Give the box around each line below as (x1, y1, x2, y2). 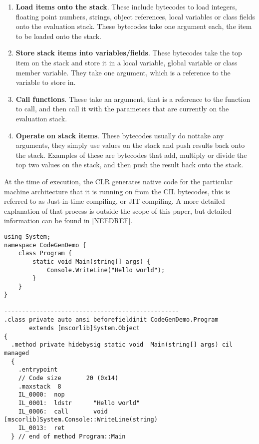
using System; (4, 233, 51, 240)
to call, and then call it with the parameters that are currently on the (15, 103, 229, 114)
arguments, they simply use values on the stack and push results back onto (15, 140, 245, 150)
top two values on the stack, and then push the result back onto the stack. (15, 159, 244, 170)
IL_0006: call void (18, 408, 108, 415)
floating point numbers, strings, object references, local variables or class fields (15, 11, 255, 21)
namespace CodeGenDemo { (4, 241, 86, 249)
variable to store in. (15, 77, 76, 87)
